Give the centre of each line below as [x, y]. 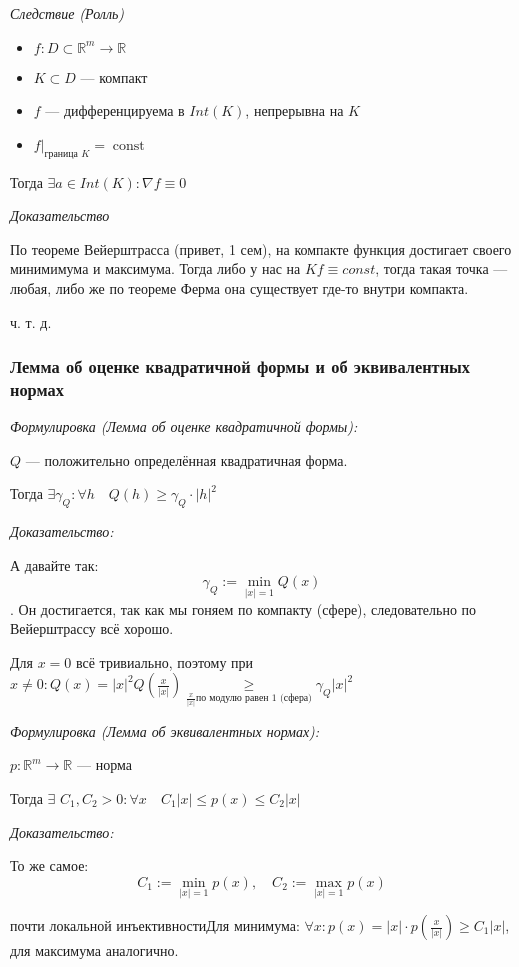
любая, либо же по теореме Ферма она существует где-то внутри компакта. [239, 287]
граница [61, 153]
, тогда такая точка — [441, 268]
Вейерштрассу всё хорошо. [92, 628]
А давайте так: [54, 564]
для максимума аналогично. [94, 950]
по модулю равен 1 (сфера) [253, 698]
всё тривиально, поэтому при [164, 661]
